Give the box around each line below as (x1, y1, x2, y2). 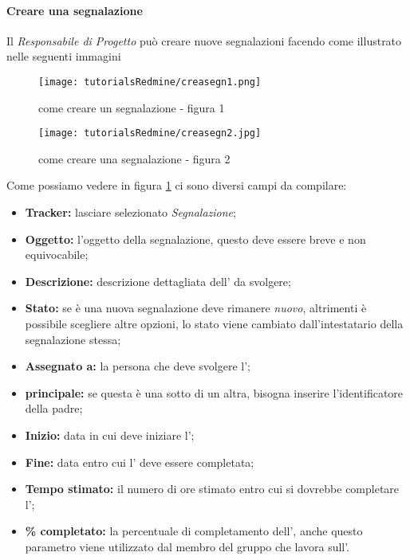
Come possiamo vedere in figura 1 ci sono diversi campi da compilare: (6, 177, 347, 194)
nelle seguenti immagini (6, 48, 121, 65)
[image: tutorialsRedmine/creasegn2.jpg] (38, 127, 262, 139)
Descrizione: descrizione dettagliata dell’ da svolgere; (25, 272, 291, 289)
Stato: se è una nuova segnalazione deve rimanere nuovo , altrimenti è (25, 300, 367, 316)
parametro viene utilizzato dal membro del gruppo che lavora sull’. (25, 538, 350, 554)
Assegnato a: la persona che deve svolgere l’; (25, 358, 250, 374)
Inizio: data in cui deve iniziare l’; (25, 427, 195, 444)
